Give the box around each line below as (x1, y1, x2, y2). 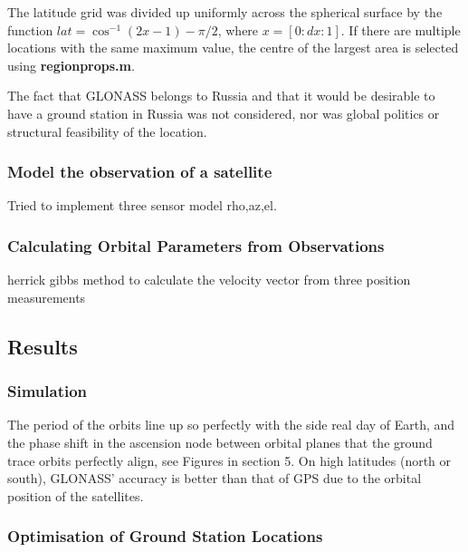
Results (7, 332, 78, 360)
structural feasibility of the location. (7, 121, 207, 140)
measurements (7, 287, 86, 306)
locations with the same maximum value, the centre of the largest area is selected (7, 38, 459, 57)
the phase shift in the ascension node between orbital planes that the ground (7, 432, 433, 451)
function (7, 20, 53, 39)
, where (217, 20, 259, 39)
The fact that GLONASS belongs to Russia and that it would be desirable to (7, 86, 435, 105)
